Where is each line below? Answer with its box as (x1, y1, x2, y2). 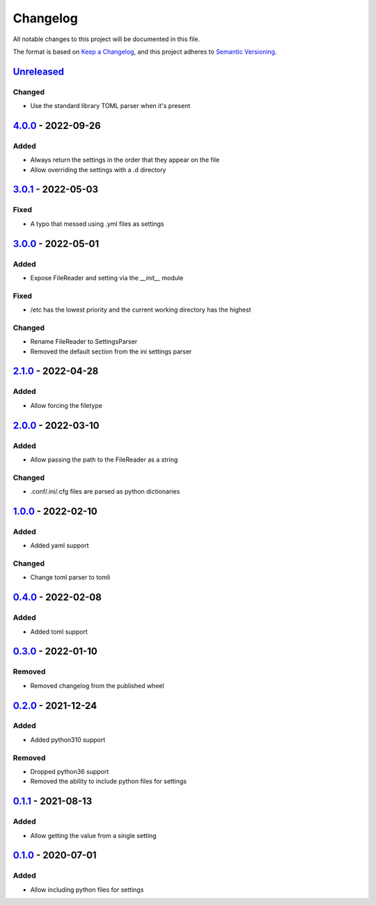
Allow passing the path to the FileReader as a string (30, 455, 178, 464)
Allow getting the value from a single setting (30, 831, 157, 839)
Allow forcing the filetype (30, 401, 102, 409)
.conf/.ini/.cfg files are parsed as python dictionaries (30, 487, 180, 496)
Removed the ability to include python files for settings (30, 777, 187, 786)
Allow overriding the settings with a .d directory (30, 165, 166, 174)
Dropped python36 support (30, 767, 109, 775)
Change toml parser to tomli (30, 573, 111, 581)
